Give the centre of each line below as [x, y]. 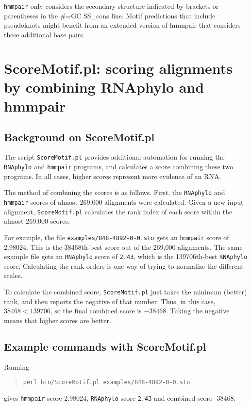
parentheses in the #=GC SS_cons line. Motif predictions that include [110, 15]
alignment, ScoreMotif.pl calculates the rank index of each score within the [118, 211]
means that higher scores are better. [58, 320]
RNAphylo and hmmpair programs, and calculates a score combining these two [119, 167]
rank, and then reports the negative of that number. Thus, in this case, [110, 301]
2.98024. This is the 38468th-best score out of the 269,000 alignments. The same [123, 247]
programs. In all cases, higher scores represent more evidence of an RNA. [113, 176]
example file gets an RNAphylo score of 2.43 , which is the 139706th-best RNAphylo [126, 256]
